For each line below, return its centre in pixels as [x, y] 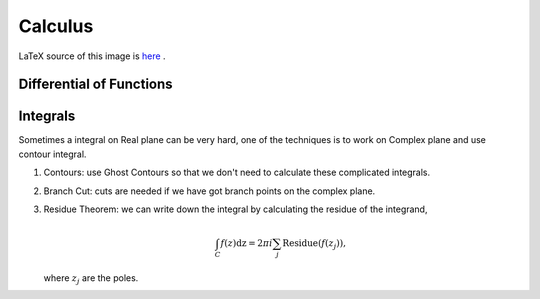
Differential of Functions [96, 84]
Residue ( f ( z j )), [314, 244]
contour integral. [52, 154]
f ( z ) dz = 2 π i [246, 243]
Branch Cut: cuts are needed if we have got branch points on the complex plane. [209, 191]
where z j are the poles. [91, 278]
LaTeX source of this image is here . [92, 56]
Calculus [56, 26]
